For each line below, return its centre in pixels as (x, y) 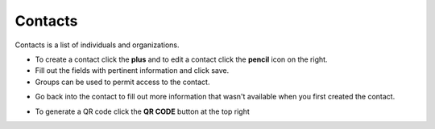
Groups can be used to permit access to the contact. (122, 82)
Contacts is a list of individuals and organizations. (97, 45)
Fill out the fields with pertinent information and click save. (132, 71)
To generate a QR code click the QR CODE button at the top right (142, 111)
